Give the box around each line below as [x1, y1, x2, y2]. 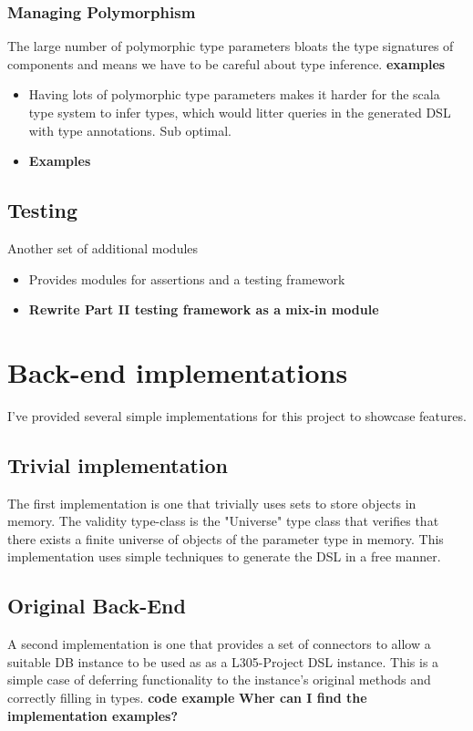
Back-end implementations [7, 353, 348, 390]
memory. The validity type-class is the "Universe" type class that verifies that [7, 511, 439, 530]
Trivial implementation [7, 450, 229, 479]
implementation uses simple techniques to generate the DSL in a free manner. [7, 547, 441, 566]
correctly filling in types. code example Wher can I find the [7, 688, 367, 707]
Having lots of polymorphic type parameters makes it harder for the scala [28, 85, 440, 104]
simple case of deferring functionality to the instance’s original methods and [7, 670, 431, 689]
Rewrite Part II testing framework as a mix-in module [28, 300, 379, 319]
